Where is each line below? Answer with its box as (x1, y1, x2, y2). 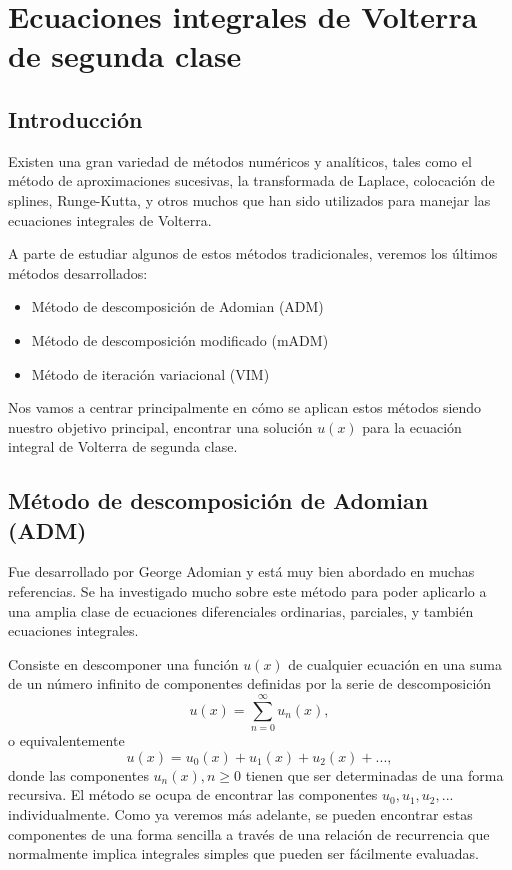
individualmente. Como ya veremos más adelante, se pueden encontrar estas (8, 803, 473, 824)
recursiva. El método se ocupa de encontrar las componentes (8, 784, 378, 805)
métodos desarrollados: (8, 262, 148, 283)
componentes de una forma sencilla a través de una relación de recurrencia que (8, 823, 490, 844)
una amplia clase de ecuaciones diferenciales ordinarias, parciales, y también (8, 600, 474, 621)
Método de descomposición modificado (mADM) (31, 329, 329, 350)
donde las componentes (8, 764, 149, 785)
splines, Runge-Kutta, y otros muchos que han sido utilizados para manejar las (8, 189, 491, 210)
